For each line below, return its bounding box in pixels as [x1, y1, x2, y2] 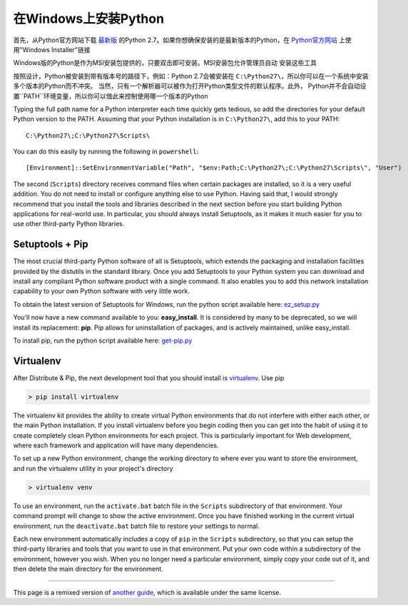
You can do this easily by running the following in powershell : [13, 147, 199, 156]
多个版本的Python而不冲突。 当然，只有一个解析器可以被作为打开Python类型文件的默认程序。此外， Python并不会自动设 [13, 82, 367, 91]
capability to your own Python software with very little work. [13, 287, 190, 295]
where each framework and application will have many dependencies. [13, 441, 219, 449]
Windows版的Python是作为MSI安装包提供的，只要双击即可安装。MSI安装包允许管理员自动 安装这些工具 [13, 59, 317, 67]
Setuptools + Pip [13, 238, 88, 250]
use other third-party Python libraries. [13, 220, 125, 228]
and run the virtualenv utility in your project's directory [13, 464, 174, 472]
